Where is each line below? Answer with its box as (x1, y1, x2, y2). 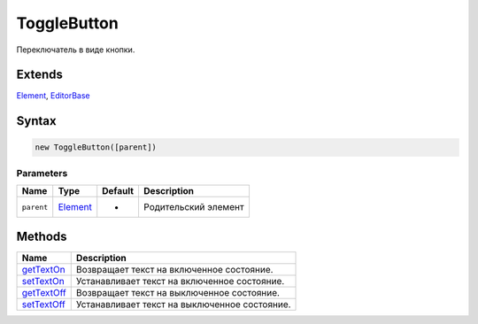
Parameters (16, 166, 68, 179)
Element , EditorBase (16, 90, 90, 101)
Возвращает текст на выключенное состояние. (75, 286, 281, 298)
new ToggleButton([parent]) (35, 143, 157, 152)
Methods (16, 228, 67, 243)
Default (102, 185, 135, 197)
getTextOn (21, 263, 66, 275)
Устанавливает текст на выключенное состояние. (75, 297, 291, 310)
